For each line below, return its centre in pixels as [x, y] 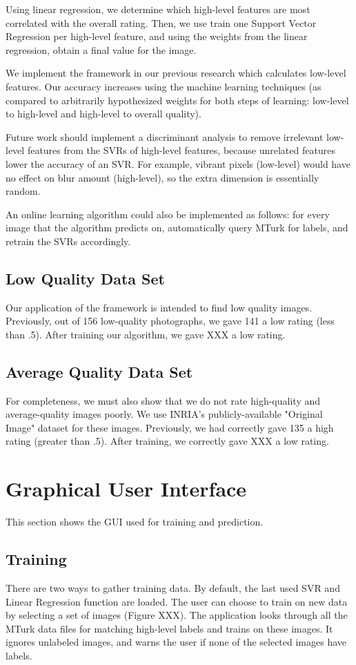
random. [23, 191]
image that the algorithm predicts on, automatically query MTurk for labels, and [177, 228]
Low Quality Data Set [85, 278]
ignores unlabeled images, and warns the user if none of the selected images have [176, 642]
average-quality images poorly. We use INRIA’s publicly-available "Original [164, 414]
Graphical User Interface [126, 489]
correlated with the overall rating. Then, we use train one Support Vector [161, 22]
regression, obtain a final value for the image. [101, 49]
